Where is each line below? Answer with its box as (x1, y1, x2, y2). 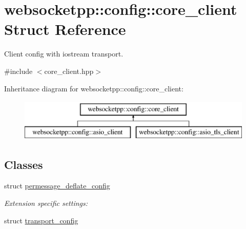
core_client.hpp (44, 65, 94, 76)
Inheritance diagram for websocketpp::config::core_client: (4, 83, 183, 93)
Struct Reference (4, 18, 126, 40)
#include (4, 65, 33, 76)
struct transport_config (4, 215, 78, 225)
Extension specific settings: (4, 198, 88, 208)
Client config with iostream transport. (4, 48, 124, 59)
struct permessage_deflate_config (4, 180, 110, 191)
